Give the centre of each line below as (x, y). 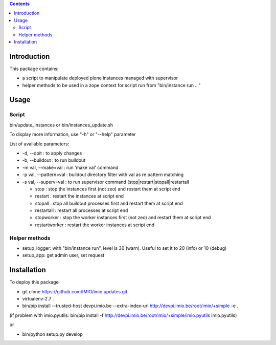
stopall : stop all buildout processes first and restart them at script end (109, 203)
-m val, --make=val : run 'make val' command (70, 167)
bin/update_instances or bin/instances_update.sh (61, 125)
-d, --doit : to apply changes (52, 153)
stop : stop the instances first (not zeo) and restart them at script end (108, 189)
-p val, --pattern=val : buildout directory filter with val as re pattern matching (103, 175)
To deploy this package (34, 282)
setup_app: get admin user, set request (63, 255)
